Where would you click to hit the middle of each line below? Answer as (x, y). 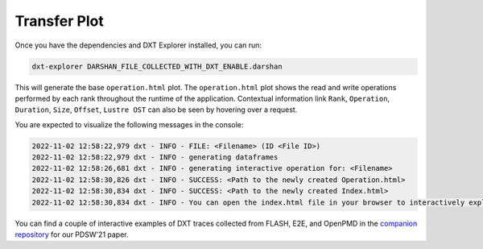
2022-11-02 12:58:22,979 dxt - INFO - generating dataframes (155, 158)
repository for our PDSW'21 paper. (72, 234)
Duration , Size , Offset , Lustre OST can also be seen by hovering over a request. (156, 110)
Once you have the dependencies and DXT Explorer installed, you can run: (138, 45)
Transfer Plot (59, 21)
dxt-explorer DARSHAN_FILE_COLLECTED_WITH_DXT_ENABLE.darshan (157, 66)
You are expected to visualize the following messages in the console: (129, 124)
